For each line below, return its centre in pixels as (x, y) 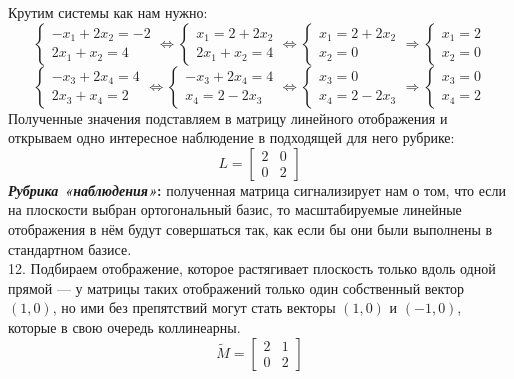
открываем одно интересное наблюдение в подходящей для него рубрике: (231, 137)
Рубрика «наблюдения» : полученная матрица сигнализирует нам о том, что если (257, 189)
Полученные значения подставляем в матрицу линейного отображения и (228, 117)
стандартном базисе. (70, 248)
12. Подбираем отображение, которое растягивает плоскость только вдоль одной (252, 268)
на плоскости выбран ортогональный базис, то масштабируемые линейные (235, 209)
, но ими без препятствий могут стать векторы (194, 307)
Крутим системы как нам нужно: (108, 12)
